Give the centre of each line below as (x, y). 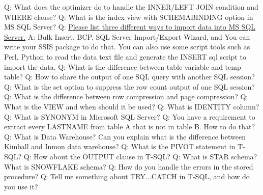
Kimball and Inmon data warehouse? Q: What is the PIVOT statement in (120, 146)
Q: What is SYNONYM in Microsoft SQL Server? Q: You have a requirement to (130, 116)
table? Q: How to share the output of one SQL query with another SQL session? (129, 77)
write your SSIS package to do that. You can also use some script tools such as (127, 47)
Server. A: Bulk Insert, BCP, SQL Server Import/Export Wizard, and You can (127, 36)
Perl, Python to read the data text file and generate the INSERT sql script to (125, 56)
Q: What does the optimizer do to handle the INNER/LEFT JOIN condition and (131, 7)
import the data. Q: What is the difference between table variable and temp (123, 66)
